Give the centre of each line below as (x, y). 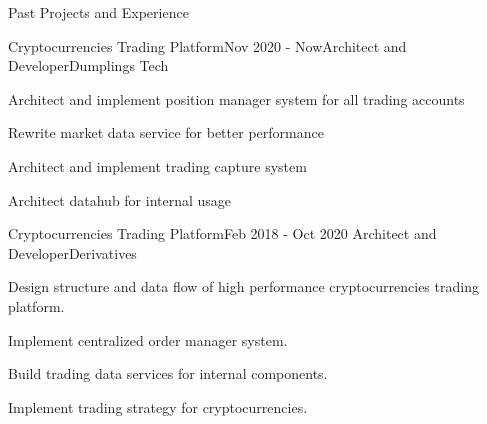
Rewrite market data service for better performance (166, 132)
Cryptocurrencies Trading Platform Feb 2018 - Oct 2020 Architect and (222, 233)
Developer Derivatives (72, 252)
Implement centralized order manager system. (148, 339)
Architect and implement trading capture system (157, 165)
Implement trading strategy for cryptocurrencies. (158, 406)
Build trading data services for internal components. (168, 373)
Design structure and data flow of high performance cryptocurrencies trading (243, 286)
